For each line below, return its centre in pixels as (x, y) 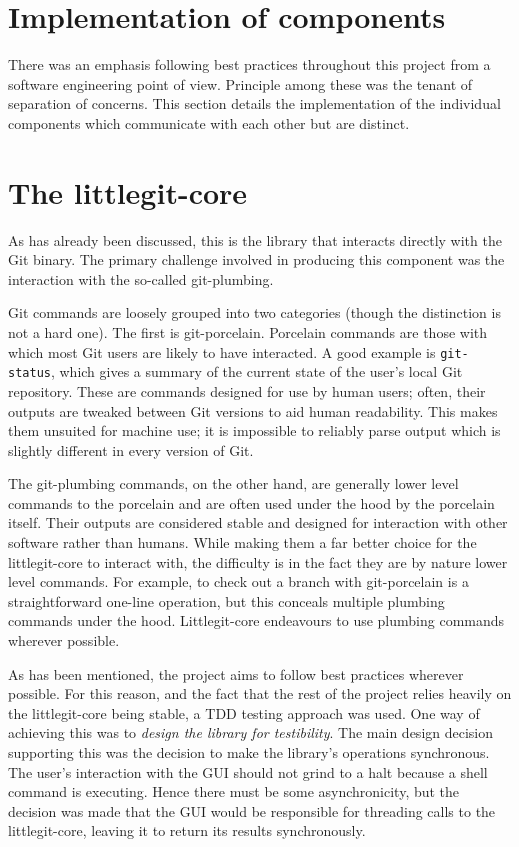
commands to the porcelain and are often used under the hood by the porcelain (251, 502)
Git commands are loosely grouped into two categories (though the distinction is (254, 312)
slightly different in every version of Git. (131, 449)
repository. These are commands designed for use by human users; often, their (247, 390)
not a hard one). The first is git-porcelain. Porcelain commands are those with (248, 332)
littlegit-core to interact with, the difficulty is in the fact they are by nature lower (258, 561)
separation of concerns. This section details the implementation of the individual (254, 103)
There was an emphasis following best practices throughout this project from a (249, 64)
